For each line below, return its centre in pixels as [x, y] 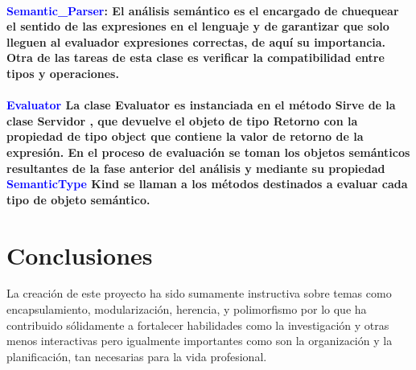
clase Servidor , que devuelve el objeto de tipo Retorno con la [182, 120]
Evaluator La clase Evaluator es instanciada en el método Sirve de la [201, 105]
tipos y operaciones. [63, 73]
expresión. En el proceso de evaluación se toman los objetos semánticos [208, 152]
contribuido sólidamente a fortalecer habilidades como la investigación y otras [198, 325]
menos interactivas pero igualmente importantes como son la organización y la [200, 341]
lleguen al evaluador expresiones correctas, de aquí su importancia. [196, 41]
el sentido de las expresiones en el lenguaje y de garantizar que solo [198, 26]
